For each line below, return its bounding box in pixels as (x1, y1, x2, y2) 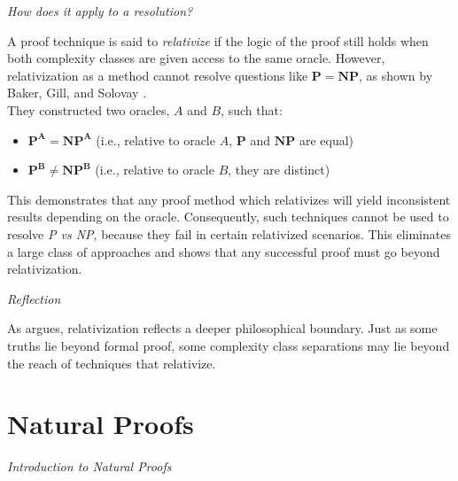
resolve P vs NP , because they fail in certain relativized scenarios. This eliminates (7, 224, 451, 243)
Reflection (7, 289, 61, 307)
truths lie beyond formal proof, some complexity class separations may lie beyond (7, 336, 450, 354)
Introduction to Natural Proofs (7, 457, 172, 476)
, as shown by (359, 66, 433, 84)
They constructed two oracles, (7, 100, 170, 119)
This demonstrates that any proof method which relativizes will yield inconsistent (7, 190, 451, 208)
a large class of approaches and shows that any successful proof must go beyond (7, 242, 440, 260)
